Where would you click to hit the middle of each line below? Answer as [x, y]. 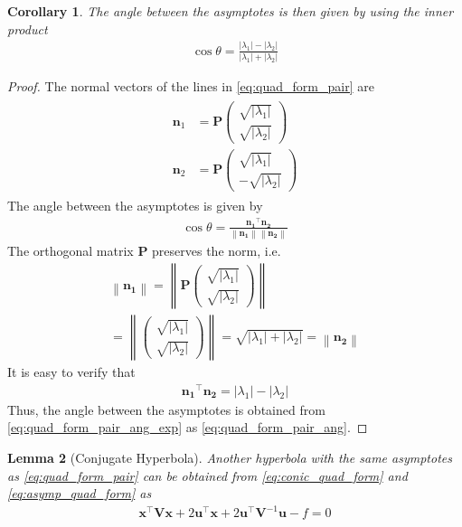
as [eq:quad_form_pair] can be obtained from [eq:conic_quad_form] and [207, 475]
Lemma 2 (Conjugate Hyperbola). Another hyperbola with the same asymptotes [230, 457]
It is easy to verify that [71, 372]
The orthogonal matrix [71, 251]
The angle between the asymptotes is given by [135, 205]
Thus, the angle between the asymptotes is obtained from [166, 409]
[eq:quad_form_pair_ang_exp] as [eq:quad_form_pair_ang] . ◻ [188, 427]
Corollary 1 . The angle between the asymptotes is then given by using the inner [231, 11]
